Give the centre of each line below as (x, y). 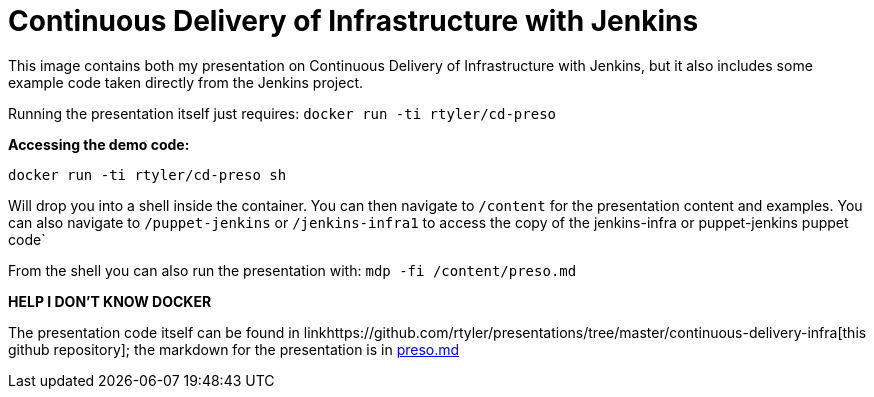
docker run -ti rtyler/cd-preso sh (147, 174)
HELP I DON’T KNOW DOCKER (110, 301)
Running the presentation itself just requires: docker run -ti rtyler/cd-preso (282, 113)
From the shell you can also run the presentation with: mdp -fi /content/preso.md (292, 270)
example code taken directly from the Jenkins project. (186, 82)
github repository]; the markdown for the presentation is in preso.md (234, 349)
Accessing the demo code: (99, 144)
